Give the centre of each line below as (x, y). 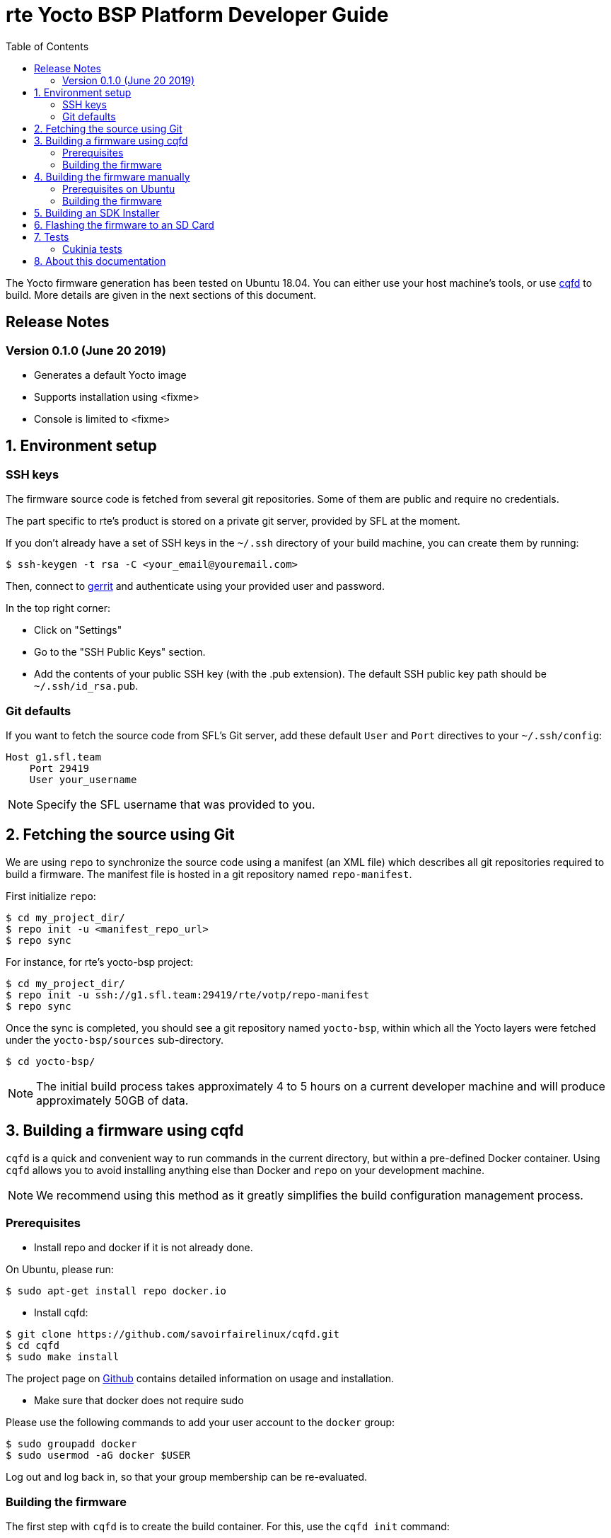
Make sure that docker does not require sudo (139, 1401)
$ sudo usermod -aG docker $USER (98, 1456)
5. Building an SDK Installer (97, 212)
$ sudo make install (63, 1357)
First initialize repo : (51, 896)
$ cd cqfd (33, 1346)
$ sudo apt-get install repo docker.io (116, 1291)
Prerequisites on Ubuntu (119, 188)
